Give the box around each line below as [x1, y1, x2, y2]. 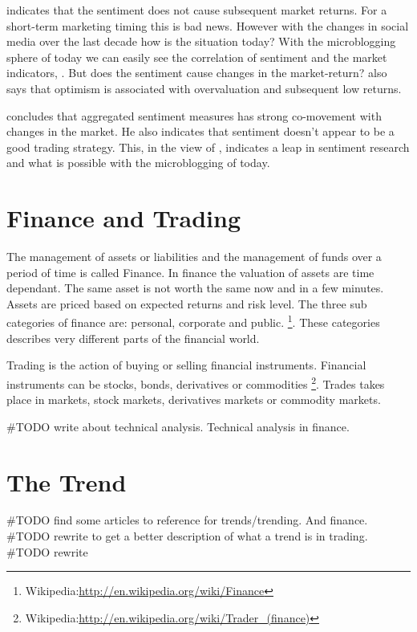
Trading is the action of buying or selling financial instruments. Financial [6, 357, 366, 373]
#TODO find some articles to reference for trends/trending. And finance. [6, 512, 368, 528]
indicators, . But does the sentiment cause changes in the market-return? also [6, 64, 387, 81]
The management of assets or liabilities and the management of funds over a [6, 248, 382, 265]
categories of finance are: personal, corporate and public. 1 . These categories [6, 312, 380, 331]
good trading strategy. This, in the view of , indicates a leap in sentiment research [6, 138, 410, 155]
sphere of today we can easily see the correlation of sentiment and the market [6, 48, 387, 65]
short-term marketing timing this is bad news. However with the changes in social [6, 17, 409, 34]
